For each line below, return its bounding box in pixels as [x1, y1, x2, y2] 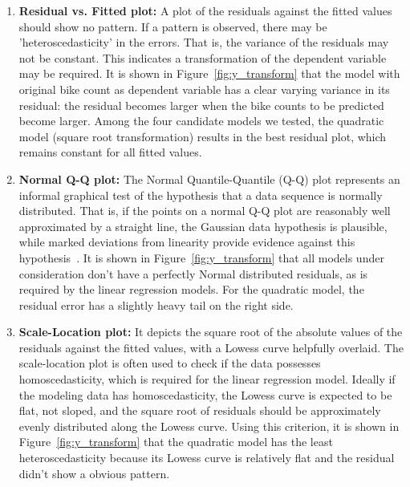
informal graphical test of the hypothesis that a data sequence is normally [18, 186, 383, 203]
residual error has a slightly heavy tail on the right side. [18, 296, 294, 313]
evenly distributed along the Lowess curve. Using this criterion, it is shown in [18, 417, 400, 434]
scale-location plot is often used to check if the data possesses [18, 355, 321, 371]
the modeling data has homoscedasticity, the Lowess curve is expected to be [18, 386, 392, 403]
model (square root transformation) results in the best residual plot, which [18, 128, 387, 144]
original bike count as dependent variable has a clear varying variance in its [18, 80, 390, 97]
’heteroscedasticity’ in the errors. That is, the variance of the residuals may [18, 34, 389, 51]
